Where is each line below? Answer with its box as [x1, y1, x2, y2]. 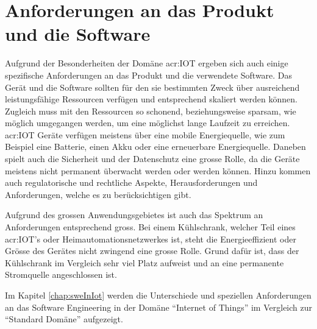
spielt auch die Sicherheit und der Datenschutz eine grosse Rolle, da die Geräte [5, 152, 300, 165]
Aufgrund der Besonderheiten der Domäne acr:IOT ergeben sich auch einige [5, 57, 288, 69]
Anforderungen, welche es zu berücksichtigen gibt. [5, 188, 191, 200]
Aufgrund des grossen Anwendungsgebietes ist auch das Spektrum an [5, 208, 263, 221]
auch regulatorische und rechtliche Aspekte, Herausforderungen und [5, 176, 258, 189]
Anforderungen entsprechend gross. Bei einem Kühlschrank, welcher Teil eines [5, 221, 296, 233]
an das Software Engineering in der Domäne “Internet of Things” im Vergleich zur [5, 300, 312, 313]
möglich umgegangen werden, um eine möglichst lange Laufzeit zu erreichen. [5, 116, 290, 129]
